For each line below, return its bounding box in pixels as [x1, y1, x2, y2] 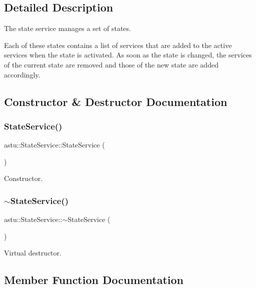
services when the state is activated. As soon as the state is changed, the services [4, 49, 252, 60]
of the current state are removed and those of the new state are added [4, 59, 218, 69]
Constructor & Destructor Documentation [4, 93, 227, 109]
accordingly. [4, 69, 40, 79]
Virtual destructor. [4, 247, 61, 258]
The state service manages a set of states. [4, 23, 131, 33]
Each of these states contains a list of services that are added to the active [4, 39, 232, 50]
